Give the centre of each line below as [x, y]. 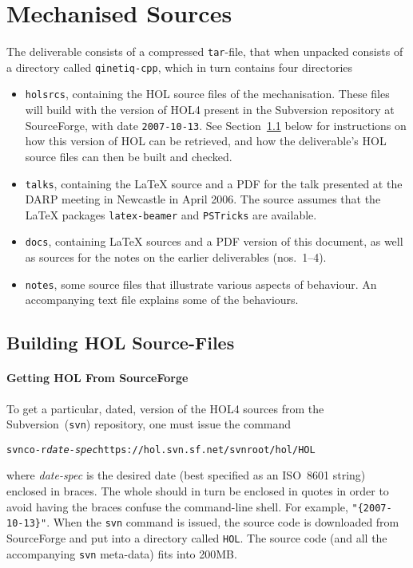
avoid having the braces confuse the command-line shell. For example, [177, 506]
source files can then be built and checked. [129, 156]
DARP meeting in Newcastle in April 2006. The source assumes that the [203, 199]
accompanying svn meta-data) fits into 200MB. [122, 553]
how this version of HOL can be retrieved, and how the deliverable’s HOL [206, 141]
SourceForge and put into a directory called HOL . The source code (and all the [197, 537]
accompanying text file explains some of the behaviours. [162, 300]
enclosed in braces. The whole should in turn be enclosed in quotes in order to [198, 491]
